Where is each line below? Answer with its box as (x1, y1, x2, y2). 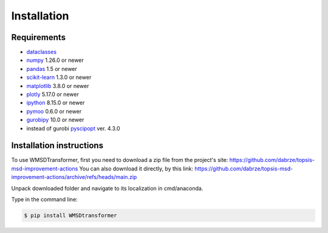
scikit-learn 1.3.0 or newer (26, 73, 92, 81)
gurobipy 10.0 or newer (26, 116, 84, 124)
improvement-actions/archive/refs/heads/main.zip (11, 174, 137, 181)
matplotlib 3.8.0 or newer (26, 82, 89, 89)
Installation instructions (11, 140, 103, 151)
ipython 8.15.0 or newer (26, 99, 85, 106)
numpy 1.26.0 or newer (26, 56, 84, 64)
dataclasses (26, 49, 57, 56)
